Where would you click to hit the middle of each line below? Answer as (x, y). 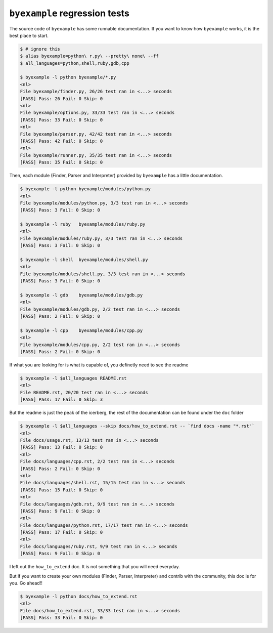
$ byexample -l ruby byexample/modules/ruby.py (83, 224)
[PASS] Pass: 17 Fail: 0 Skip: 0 (61, 532)
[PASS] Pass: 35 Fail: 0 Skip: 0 (61, 162)
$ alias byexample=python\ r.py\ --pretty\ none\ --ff (89, 56)
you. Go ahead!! (26, 583)
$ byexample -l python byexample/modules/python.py (85, 189)
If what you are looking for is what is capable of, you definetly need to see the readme (99, 365)
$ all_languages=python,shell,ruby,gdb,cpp (75, 63)
